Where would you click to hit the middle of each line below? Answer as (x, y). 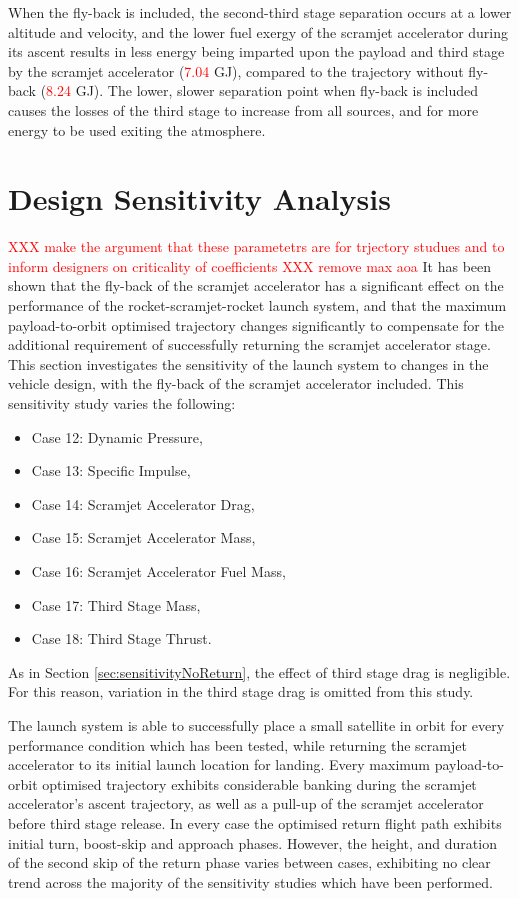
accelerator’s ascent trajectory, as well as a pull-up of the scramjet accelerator (246, 803)
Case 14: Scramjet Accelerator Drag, (143, 503)
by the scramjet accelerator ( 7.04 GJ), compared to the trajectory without (236, 70)
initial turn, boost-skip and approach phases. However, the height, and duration (252, 842)
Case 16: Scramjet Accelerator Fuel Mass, (158, 571)
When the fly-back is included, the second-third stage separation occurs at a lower (260, 12)
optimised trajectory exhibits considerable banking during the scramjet (259, 783)
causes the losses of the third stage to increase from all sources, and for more (243, 109)
